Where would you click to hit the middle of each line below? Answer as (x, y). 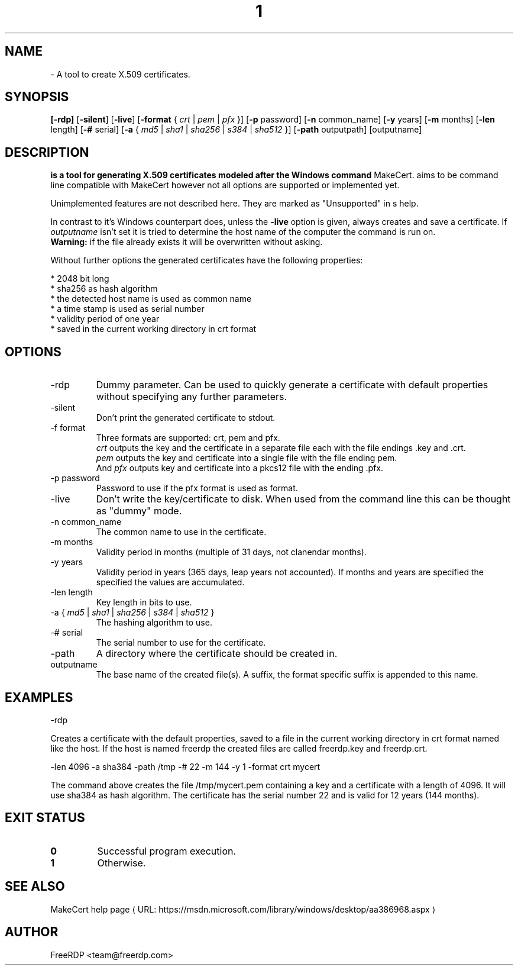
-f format (68, 428)
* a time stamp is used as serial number (127, 309)
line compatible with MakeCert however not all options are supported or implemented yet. (225, 185)
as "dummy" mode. (139, 511)
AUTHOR (32, 932)
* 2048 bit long (80, 279)
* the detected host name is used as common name (151, 299)
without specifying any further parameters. (192, 397)
